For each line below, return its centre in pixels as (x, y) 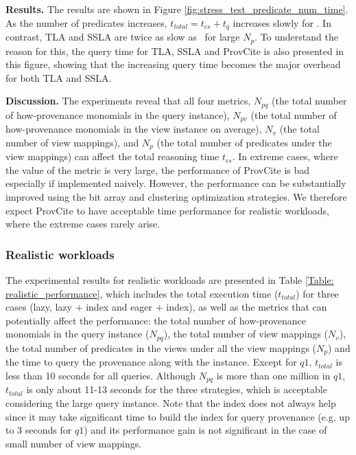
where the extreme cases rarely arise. (83, 224)
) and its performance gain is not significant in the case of (205, 430)
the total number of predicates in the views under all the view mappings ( (161, 347)
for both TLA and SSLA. (59, 77)
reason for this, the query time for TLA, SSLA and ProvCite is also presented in (175, 51)
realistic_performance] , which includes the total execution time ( (142, 293)
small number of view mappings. (74, 443)
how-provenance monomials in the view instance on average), (134, 129)
